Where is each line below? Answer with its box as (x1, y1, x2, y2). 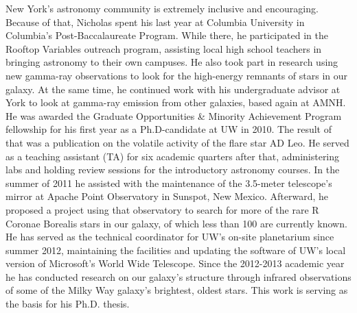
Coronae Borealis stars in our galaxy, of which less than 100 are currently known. (5, 216, 347, 230)
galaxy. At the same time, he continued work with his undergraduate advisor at (5, 82, 341, 96)
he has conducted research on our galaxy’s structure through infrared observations (5, 269, 352, 284)
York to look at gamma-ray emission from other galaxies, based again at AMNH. (5, 95, 346, 110)
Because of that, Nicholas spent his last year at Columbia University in (5, 14, 305, 29)
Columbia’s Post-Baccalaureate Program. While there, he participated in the (5, 28, 328, 42)
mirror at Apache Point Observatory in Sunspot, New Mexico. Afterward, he (5, 189, 329, 203)
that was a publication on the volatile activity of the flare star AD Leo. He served (5, 135, 349, 149)
